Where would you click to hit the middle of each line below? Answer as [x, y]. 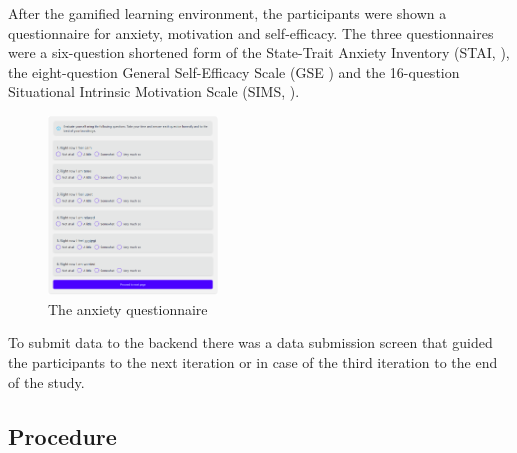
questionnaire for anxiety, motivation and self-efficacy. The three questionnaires [251, 32]
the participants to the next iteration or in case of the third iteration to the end [253, 362]
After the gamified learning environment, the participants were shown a [227, 13]
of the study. [46, 381]
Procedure [62, 435]
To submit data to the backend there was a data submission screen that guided [250, 342]
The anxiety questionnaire [128, 308]
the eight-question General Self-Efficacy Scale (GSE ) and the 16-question [234, 71]
